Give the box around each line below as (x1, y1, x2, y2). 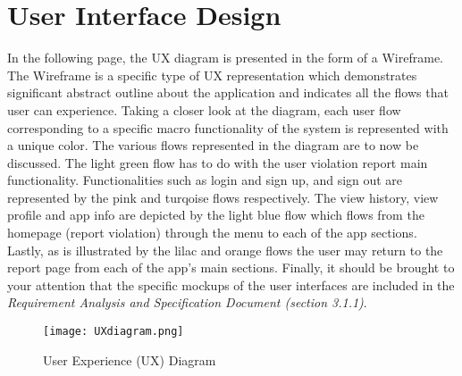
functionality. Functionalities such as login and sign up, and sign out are (7, 171, 403, 189)
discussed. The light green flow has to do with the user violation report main (7, 153, 428, 171)
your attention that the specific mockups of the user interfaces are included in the (7, 275, 455, 294)
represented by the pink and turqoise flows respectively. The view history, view (7, 188, 439, 206)
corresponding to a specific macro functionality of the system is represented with (7, 118, 449, 137)
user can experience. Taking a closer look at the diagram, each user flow (7, 100, 401, 119)
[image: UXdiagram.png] (43, 325, 184, 338)
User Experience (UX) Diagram (43, 350, 216, 369)
